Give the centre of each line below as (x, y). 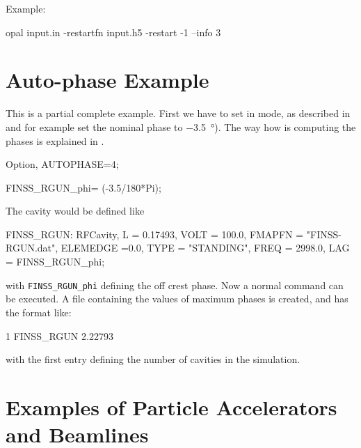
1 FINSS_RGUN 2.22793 (59, 335)
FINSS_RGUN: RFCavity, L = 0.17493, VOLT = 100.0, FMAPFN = (155, 234)
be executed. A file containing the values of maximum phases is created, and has (177, 299)
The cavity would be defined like (75, 211)
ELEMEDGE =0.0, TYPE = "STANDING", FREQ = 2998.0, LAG (205, 248)
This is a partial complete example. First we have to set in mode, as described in (178, 113)
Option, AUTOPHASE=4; (62, 164)
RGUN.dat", (32, 248)
